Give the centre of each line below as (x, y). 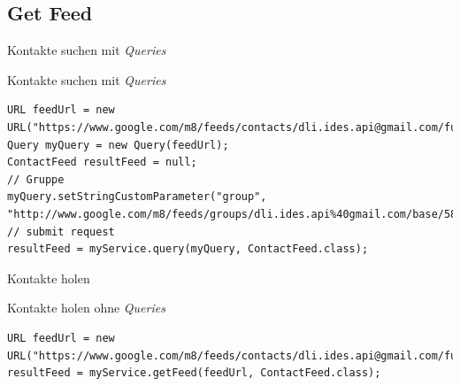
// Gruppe (36, 179)
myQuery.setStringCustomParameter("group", (137, 197)
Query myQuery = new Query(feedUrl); (118, 145)
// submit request (61, 232)
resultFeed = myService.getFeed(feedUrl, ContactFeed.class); (194, 373)
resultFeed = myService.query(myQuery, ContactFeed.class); (188, 249)
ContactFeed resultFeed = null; (102, 162)
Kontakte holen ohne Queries (86, 308)
